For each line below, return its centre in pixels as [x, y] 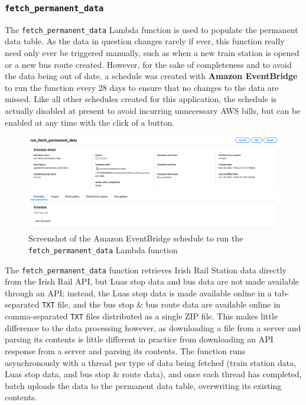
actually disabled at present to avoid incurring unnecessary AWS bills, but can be [153, 110]
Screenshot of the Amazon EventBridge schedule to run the [136, 238]
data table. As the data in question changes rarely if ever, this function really [145, 41]
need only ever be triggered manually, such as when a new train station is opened [152, 53]
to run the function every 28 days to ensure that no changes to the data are [142, 87]
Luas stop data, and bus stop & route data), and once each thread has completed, [153, 374]
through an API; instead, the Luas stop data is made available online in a [138, 293]
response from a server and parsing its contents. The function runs [125, 350]
